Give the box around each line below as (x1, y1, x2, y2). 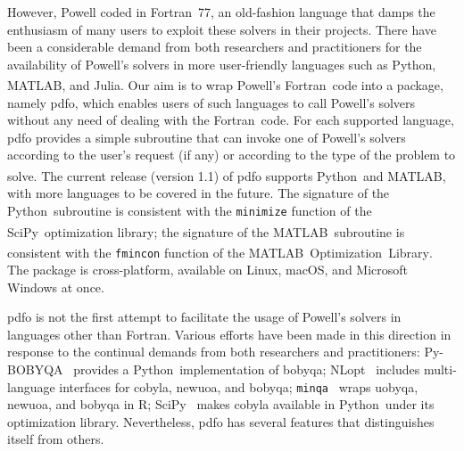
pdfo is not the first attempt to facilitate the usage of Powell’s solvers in (7, 307, 402, 326)
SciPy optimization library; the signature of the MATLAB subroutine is (7, 222, 405, 241)
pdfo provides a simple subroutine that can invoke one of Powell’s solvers (7, 127, 406, 146)
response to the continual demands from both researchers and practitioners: (7, 342, 420, 361)
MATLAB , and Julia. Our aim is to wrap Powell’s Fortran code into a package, (7, 76, 443, 94)
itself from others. (7, 430, 104, 448)
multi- (423, 360, 457, 379)
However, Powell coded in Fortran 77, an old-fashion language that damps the (7, 3, 435, 20)
